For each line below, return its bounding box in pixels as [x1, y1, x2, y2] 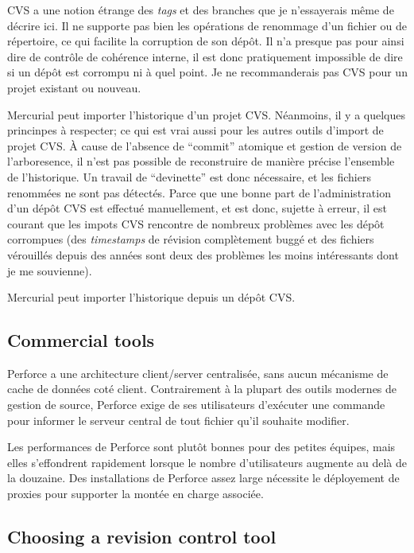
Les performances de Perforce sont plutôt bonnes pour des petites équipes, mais [7, 438, 396, 455]
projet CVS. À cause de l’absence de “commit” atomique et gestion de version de [7, 137, 402, 154]
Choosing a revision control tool [7, 524, 277, 549]
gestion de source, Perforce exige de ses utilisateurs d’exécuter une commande [7, 396, 385, 413]
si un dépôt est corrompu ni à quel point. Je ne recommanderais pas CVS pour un [7, 64, 408, 80]
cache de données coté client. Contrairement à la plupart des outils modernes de [7, 380, 397, 397]
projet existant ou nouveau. [7, 79, 141, 95]
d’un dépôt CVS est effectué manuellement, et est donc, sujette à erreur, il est [7, 200, 387, 216]
